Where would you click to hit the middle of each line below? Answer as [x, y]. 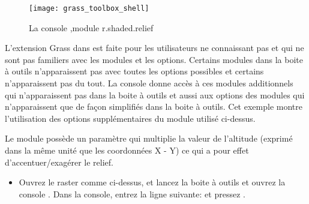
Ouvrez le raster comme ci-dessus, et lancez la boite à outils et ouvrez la [152, 182]
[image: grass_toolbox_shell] [89, 8]
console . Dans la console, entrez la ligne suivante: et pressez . [132, 193]
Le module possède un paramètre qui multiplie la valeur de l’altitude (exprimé [149, 138]
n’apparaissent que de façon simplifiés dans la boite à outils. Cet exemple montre [154, 106]
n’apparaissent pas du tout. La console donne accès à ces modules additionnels [149, 83]
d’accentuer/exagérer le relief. [59, 162]
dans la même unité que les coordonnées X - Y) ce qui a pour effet [127, 150]
